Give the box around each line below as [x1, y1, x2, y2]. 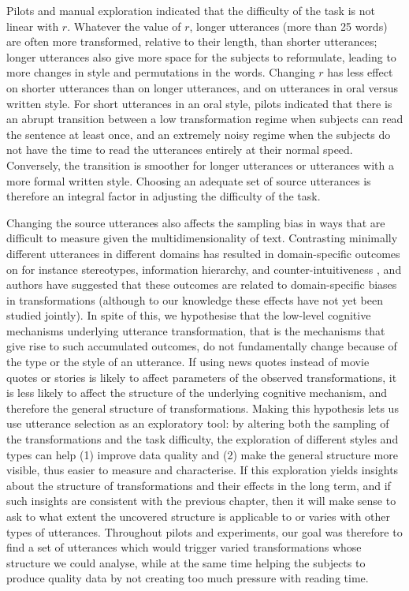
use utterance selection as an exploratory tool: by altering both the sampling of [6, 415, 389, 432]
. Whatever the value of [67, 17, 181, 34]
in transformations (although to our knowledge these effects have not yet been [6, 291, 383, 308]
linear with [6, 17, 59, 34]
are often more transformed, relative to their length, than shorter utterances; [6, 33, 377, 50]
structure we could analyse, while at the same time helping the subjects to [6, 554, 366, 570]
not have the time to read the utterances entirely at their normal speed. [6, 141, 353, 158]
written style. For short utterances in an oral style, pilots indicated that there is [6, 95, 392, 111]
